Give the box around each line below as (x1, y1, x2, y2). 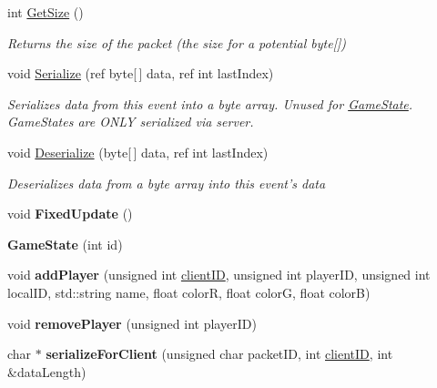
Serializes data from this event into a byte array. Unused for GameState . (7, 94, 413, 113)
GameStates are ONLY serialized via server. (7, 112, 254, 131)
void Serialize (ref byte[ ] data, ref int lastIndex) (7, 64, 274, 83)
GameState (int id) (7, 234, 123, 253)
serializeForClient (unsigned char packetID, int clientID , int (46, 344, 393, 363)
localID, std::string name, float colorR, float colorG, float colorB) (7, 282, 371, 301)
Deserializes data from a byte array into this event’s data (7, 173, 326, 192)
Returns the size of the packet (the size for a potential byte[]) (7, 33, 346, 52)
